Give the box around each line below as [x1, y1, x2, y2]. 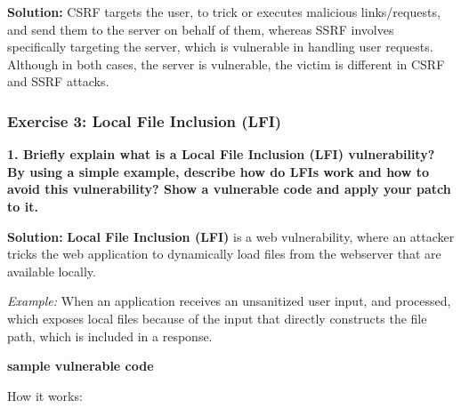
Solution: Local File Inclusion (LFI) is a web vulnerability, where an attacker [7, 227, 455, 245]
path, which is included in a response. [7, 326, 213, 345]
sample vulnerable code [7, 356, 154, 375]
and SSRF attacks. [7, 72, 109, 91]
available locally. [7, 261, 96, 280]
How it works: [7, 386, 83, 404]
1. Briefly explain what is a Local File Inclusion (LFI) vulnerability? [7, 145, 435, 164]
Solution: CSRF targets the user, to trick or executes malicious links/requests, [7, 3, 441, 20]
